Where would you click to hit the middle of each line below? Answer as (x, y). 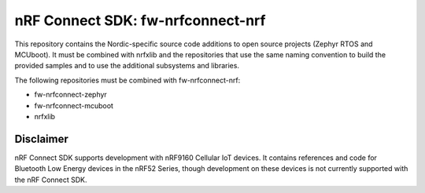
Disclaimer (41, 138)
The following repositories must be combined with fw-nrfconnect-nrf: (128, 80)
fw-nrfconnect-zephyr (71, 95)
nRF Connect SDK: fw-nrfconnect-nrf (140, 20)
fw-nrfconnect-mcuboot (74, 105)
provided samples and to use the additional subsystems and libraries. (127, 66)
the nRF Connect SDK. (51, 180)
